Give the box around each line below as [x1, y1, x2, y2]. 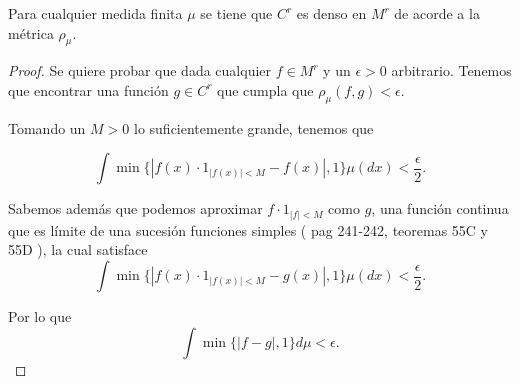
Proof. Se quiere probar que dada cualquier [8, 60, 272, 81]
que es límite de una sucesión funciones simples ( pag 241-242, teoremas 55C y [8, 219, 489, 240]
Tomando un [8, 117, 86, 138]
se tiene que [200, 3, 273, 23]
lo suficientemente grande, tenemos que [133, 117, 374, 138]
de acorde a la [394, 3, 480, 23]
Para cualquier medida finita [8, 3, 183, 23]
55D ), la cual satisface [8, 239, 148, 260]
